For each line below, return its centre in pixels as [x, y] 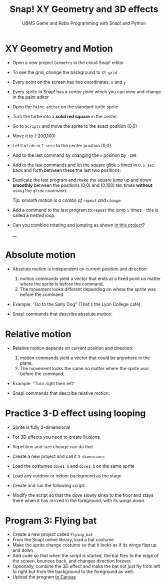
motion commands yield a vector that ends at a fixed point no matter [90, 278]
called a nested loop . [34, 215]
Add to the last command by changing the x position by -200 [74, 155]
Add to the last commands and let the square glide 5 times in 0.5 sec [83, 165]
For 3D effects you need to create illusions [56, 437]
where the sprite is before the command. [62, 283]
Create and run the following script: [49, 485]
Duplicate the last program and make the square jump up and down [82, 180]
